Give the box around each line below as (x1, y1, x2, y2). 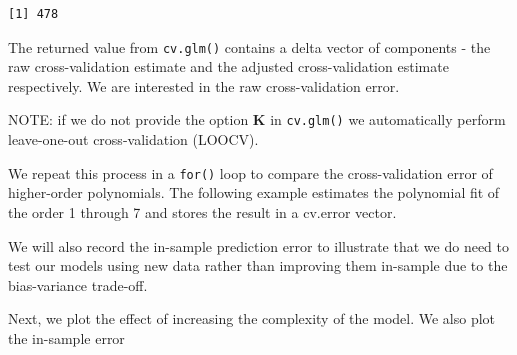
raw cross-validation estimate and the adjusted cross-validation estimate (8, 56, 449, 77)
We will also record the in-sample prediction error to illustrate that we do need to (8, 235, 509, 256)
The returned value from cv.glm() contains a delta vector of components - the (8, 36, 491, 57)
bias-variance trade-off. (8, 274, 148, 295)
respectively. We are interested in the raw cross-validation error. (8, 75, 400, 96)
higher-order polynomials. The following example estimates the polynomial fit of (8, 182, 500, 203)
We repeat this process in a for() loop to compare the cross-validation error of (8, 162, 493, 183)
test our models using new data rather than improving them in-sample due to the (8, 255, 508, 276)
